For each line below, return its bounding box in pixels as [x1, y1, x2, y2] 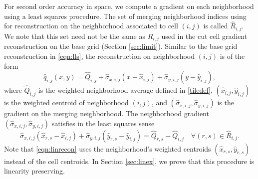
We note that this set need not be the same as [4, 30, 145, 41]
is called [203, 20, 228, 31]
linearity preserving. [4, 166, 65, 176]
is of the [220, 50, 245, 61]
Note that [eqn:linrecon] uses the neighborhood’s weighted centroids [4, 143, 211, 154]
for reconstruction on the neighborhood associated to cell [4, 20, 178, 31]
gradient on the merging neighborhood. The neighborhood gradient [4, 108, 209, 119]
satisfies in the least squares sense [51, 118, 155, 128]
